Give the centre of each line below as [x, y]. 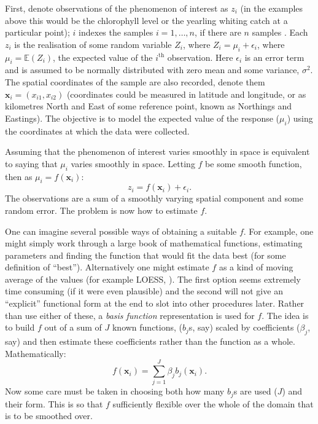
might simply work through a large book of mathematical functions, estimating [154, 243]
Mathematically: [36, 353]
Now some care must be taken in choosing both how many [115, 391]
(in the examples [272, 8]
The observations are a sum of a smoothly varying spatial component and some [154, 198]
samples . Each [280, 32]
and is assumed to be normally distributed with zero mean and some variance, [152, 70]
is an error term [274, 57]
